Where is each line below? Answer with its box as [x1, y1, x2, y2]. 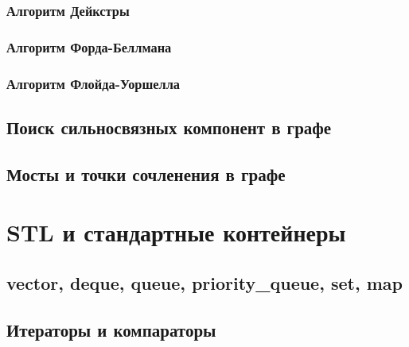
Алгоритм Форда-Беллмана [6, 37, 172, 56]
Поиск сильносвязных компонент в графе [6, 114, 332, 139]
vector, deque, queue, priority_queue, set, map [6, 270, 403, 295]
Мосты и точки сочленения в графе [6, 161, 286, 186]
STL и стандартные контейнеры [6, 216, 346, 249]
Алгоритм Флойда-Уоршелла [6, 73, 181, 93]
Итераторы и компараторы [6, 317, 216, 341]
